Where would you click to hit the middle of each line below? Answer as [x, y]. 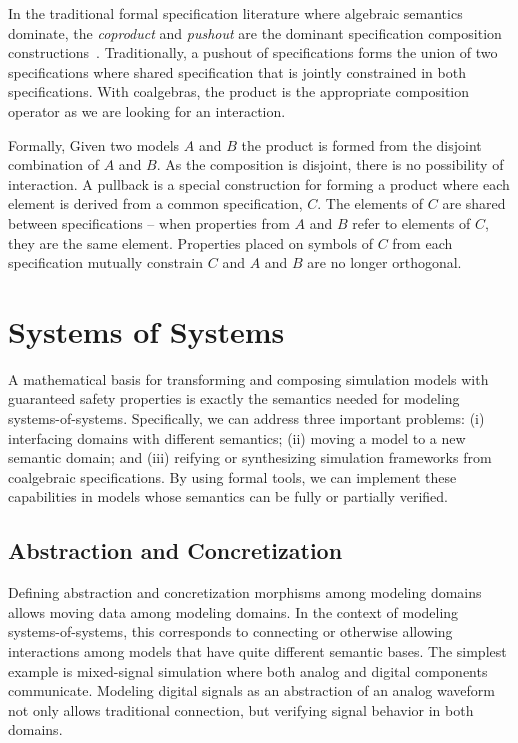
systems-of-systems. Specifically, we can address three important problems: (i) [246, 418]
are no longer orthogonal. [384, 262]
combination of [54, 164]
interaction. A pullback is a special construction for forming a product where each [259, 183]
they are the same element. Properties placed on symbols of [190, 242]
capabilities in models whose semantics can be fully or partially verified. [228, 496]
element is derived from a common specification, [155, 203]
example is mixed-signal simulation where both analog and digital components [248, 670]
